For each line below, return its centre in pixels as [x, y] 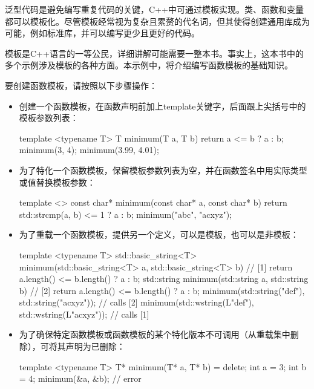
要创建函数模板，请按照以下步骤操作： [81, 85]
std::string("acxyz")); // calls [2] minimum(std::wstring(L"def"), [136, 302]
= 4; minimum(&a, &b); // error [80, 378]
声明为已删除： [95, 346]
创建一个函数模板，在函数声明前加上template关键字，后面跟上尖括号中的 [162, 106]
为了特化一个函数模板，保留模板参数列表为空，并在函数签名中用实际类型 [163, 170]
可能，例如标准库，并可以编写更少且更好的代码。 [102, 33]
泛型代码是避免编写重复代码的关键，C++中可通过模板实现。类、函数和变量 [154, 9]
